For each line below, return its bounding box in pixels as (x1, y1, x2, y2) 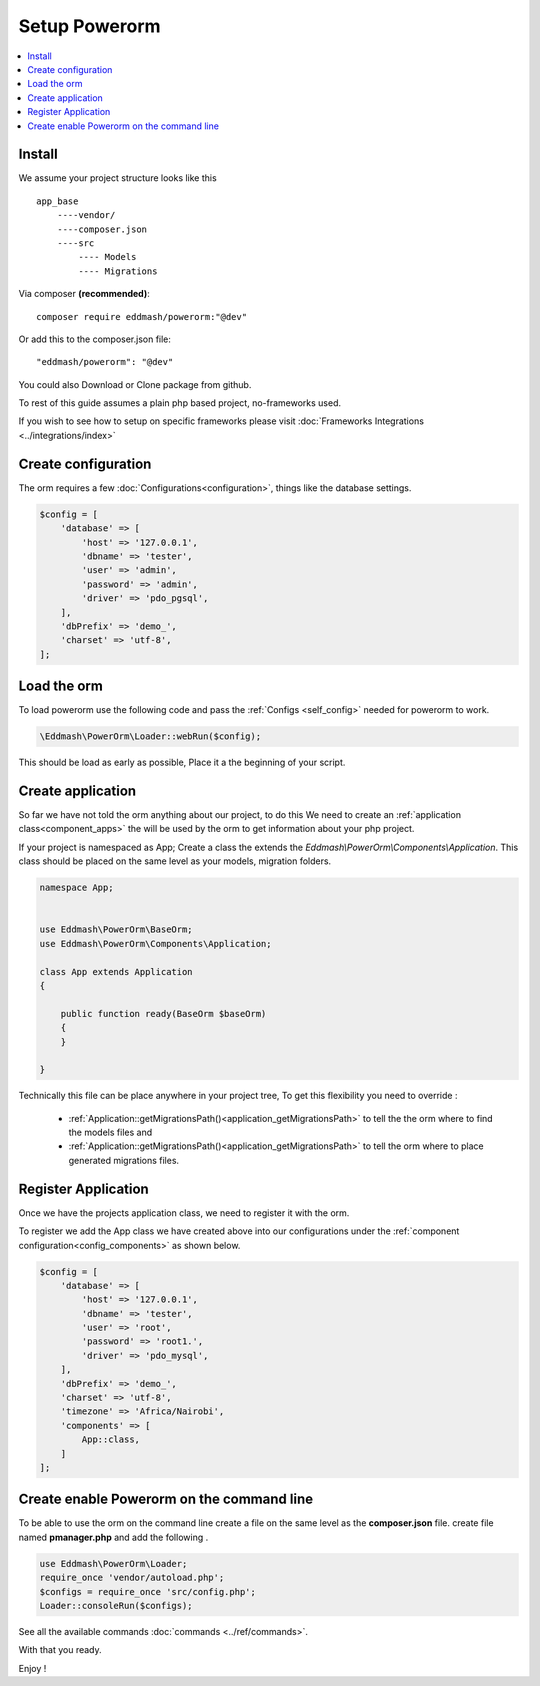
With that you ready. (18, 1644, 102, 1656)
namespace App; (39, 882, 114, 894)
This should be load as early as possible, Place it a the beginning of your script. (18, 756, 346, 769)
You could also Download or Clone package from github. (18, 378, 252, 390)
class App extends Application (39, 966, 194, 977)
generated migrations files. (68, 1154, 180, 1166)
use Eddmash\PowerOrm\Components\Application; (39, 938, 272, 949)
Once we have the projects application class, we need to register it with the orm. (18, 1206, 350, 1219)
